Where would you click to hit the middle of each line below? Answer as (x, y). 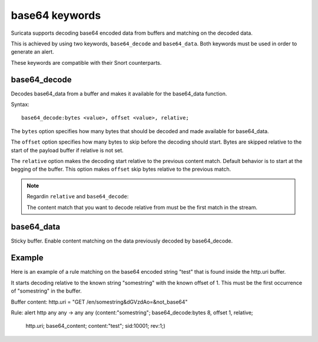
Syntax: (20, 104)
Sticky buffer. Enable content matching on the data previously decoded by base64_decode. (122, 241)
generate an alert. (32, 52)
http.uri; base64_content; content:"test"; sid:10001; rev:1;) (96, 326)
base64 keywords (56, 15)
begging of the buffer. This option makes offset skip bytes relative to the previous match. (121, 169)
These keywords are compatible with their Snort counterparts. (86, 62)
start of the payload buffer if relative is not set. (67, 150)
